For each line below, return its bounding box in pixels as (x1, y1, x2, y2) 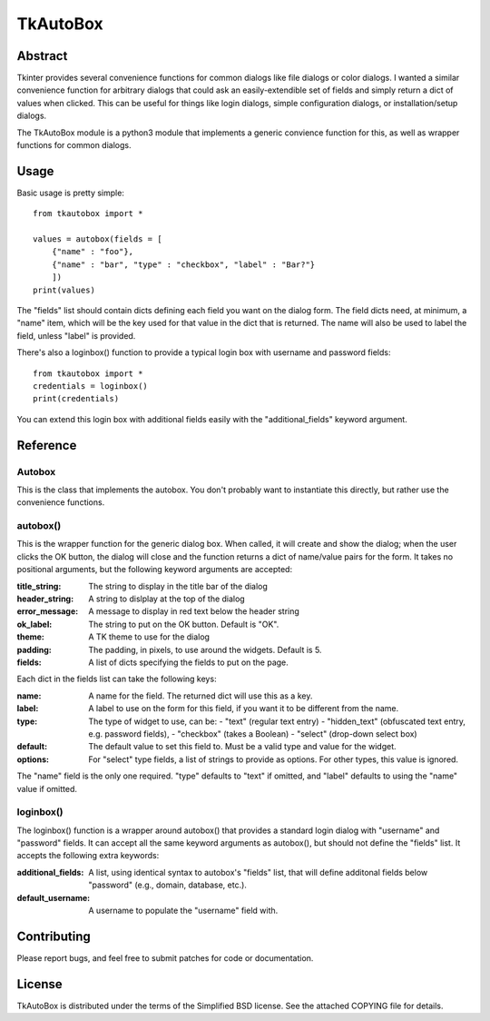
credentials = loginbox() (33, 382, 149, 391)
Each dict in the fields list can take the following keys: (16, 673, 217, 685)
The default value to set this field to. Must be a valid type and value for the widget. (88, 741, 397, 752)
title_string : (16, 580, 62, 591)
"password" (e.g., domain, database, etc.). (88, 879, 247, 890)
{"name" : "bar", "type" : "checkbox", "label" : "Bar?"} (51, 259, 316, 270)
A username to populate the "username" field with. (88, 905, 279, 916)
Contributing (16, 928, 91, 944)
